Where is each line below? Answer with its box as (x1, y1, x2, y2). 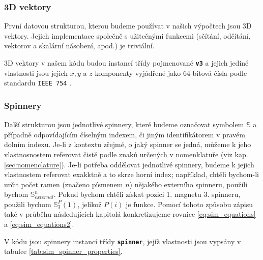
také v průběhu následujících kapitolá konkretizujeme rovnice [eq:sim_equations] (4, 209, 256, 219)
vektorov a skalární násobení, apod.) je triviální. (4, 40, 155, 51)
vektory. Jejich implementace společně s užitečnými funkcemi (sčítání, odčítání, (4, 30, 251, 41)
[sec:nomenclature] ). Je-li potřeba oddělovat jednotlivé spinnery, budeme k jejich (4, 159, 254, 169)
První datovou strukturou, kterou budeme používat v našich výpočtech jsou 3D (4, 20, 252, 31)
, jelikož (77, 198, 102, 209)
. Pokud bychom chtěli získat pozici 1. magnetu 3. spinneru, (53, 189, 241, 199)
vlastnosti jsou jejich (4, 67, 68, 78)
